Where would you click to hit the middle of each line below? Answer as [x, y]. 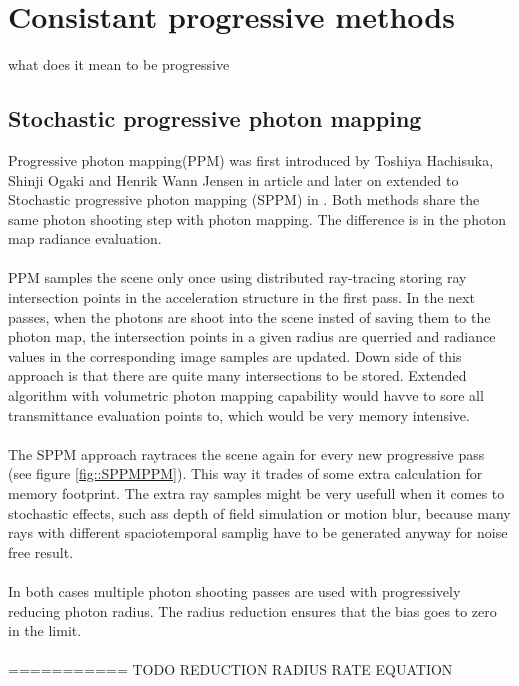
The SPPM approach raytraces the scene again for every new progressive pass [246, 453]
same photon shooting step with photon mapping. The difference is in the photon [257, 218]
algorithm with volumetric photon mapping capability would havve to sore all [246, 395]
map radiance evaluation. [85, 238]
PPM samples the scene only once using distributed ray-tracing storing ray [237, 277]
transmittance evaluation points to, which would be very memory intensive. [239, 414]
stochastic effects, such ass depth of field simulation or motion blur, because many [259, 512]
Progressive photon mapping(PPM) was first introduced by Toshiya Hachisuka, [251, 159]
